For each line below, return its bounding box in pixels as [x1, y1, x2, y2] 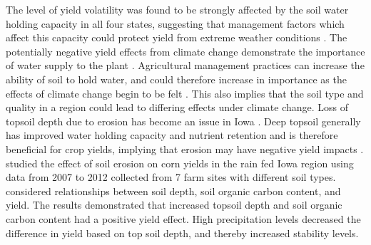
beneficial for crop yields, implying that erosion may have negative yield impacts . [6, 141, 364, 156]
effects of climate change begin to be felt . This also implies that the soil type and [6, 85, 364, 100]
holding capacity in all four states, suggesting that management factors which [6, 16, 345, 31]
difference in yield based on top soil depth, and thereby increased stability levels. [6, 225, 359, 240]
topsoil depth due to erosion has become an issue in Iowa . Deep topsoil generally [6, 113, 361, 128]
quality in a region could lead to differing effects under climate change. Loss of [6, 100, 349, 115]
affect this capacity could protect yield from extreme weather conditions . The [6, 30, 347, 45]
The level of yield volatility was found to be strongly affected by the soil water [6, 2, 349, 16]
